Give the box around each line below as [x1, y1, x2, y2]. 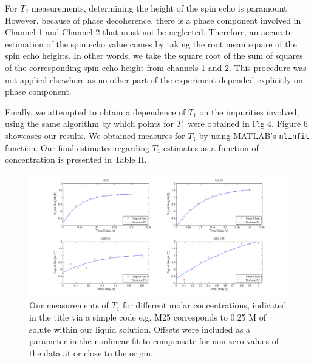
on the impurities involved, [199, 105, 299, 118]
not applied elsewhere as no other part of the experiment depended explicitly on [5, 73, 303, 86]
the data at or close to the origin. [29, 346, 153, 359]
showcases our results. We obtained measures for [5, 129, 185, 141]
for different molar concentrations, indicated [123, 299, 287, 311]
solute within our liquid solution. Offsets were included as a [29, 322, 251, 335]
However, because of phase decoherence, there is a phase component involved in [5, 13, 301, 26]
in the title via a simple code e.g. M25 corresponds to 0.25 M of [29, 311, 266, 324]
